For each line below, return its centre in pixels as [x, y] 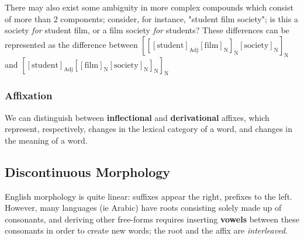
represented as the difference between [71, 44]
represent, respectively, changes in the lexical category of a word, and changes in [149, 129]
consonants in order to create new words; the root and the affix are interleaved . [146, 230]
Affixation [29, 95]
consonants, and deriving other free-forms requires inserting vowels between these [152, 219]
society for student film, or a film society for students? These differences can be [147, 30]
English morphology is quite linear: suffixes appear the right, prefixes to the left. [148, 196]
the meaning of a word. [46, 140]
